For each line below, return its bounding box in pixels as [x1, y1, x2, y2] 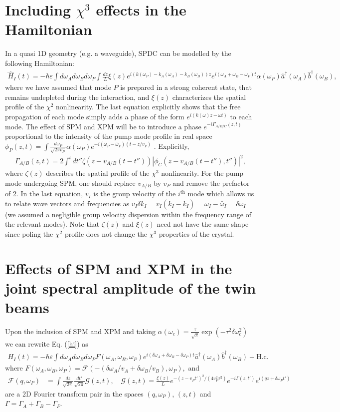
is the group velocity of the [93, 188, 176, 199]
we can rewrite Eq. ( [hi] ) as [5, 338, 88, 349]
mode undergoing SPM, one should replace [5, 177, 136, 188]
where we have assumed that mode [5, 82, 111, 92]
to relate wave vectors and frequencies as [5, 198, 130, 208]
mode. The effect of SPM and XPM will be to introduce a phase [5, 121, 201, 131]
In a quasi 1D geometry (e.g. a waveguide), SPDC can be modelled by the [5, 48, 231, 58]
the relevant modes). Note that [5, 219, 100, 229]
